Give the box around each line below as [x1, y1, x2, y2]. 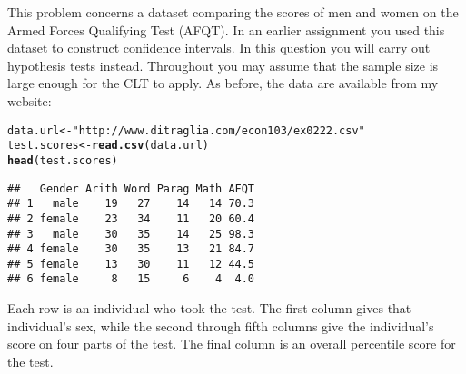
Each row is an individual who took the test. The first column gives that [7, 299, 411, 318]
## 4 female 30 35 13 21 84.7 [7, 242, 255, 256]
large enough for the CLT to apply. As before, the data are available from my [7, 74, 439, 93]
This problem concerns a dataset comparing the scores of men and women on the [7, 3, 459, 21]
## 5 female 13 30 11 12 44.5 [7, 257, 255, 271]
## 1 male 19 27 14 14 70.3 [7, 197, 255, 211]
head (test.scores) [7, 153, 118, 167]
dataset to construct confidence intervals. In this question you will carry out [7, 38, 431, 57]
